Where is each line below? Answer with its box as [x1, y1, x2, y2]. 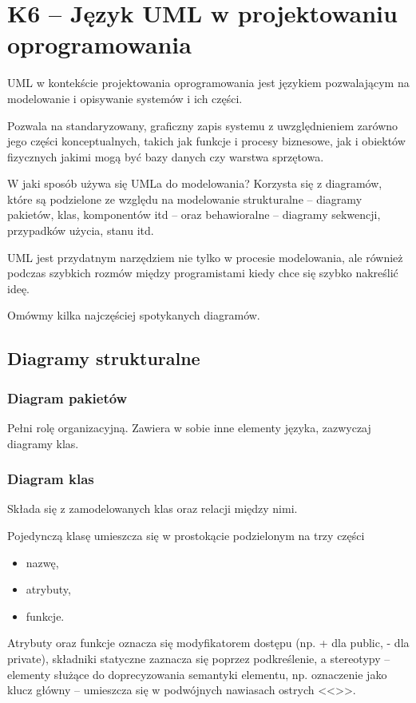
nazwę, [26, 554, 59, 570]
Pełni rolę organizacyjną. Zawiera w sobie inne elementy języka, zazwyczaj [7, 419, 371, 436]
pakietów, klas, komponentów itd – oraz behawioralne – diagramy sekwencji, [7, 206, 381, 223]
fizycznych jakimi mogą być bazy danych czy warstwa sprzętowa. [7, 148, 324, 165]
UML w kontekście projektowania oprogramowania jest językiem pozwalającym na [7, 74, 410, 91]
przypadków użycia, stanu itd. [7, 222, 154, 239]
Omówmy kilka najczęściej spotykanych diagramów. [7, 307, 260, 324]
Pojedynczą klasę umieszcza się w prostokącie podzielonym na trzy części [7, 527, 365, 544]
